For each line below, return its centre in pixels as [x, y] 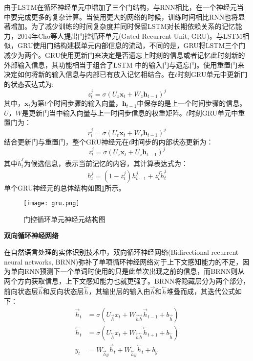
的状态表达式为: [29, 84]
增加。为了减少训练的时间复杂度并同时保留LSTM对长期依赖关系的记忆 [123, 26]
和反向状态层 [63, 291]
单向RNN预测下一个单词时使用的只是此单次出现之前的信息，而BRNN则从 [127, 271]
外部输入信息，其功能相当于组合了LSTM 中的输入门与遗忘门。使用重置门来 [124, 64]
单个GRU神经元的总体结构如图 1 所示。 [65, 187]
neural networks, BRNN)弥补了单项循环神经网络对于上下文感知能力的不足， [123, 261]
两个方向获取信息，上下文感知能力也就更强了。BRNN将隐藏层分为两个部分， [127, 280]
